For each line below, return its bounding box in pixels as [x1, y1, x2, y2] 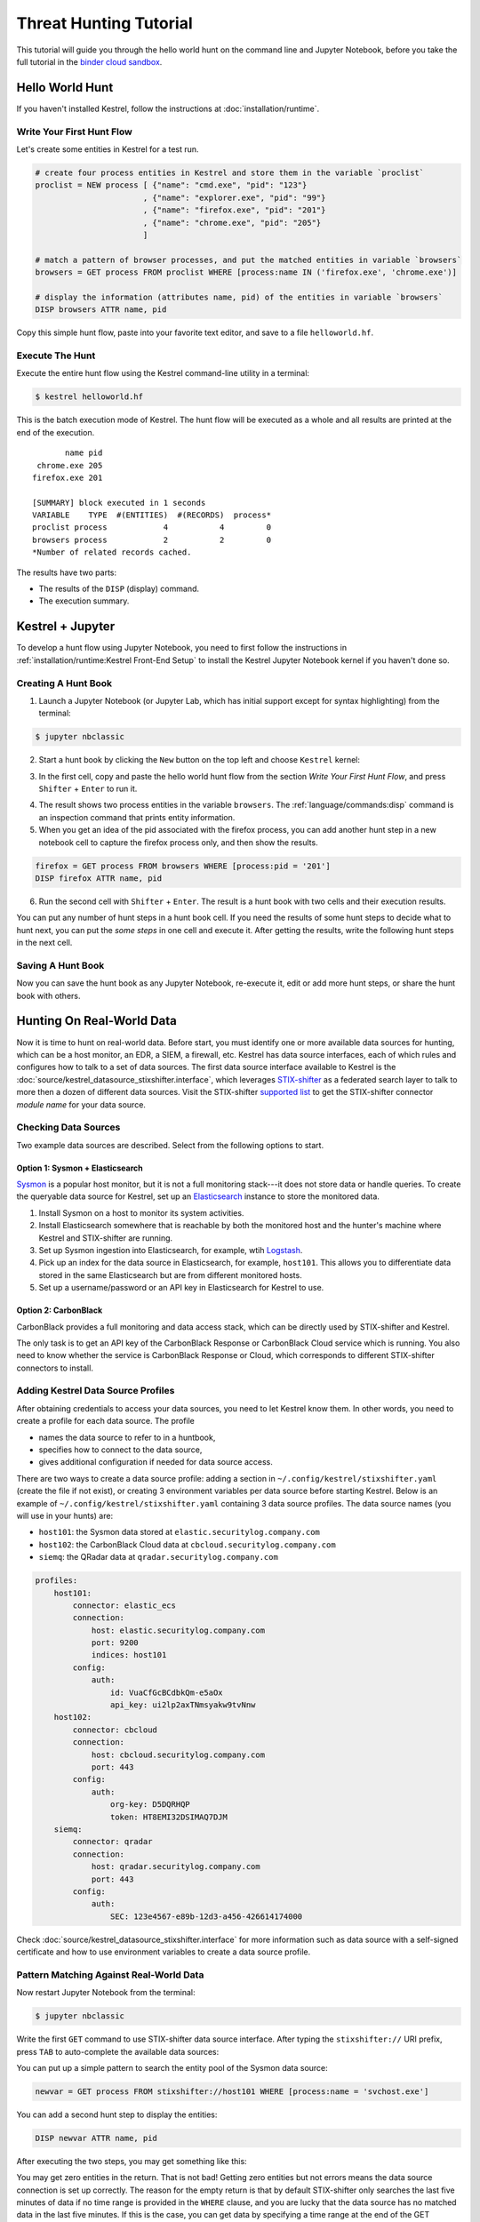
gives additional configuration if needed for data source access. [38, 1457, 273, 1467]
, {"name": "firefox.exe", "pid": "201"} [142, 205, 326, 215]
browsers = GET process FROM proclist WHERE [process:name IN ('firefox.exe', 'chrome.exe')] [35, 268, 458, 277]
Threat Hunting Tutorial [16, 13, 193, 33]
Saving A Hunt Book [16, 959, 105, 971]
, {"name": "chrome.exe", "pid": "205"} [142, 218, 322, 228]
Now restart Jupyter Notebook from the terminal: [16, 1987, 196, 1998]
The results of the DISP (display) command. [38, 583, 200, 595]
